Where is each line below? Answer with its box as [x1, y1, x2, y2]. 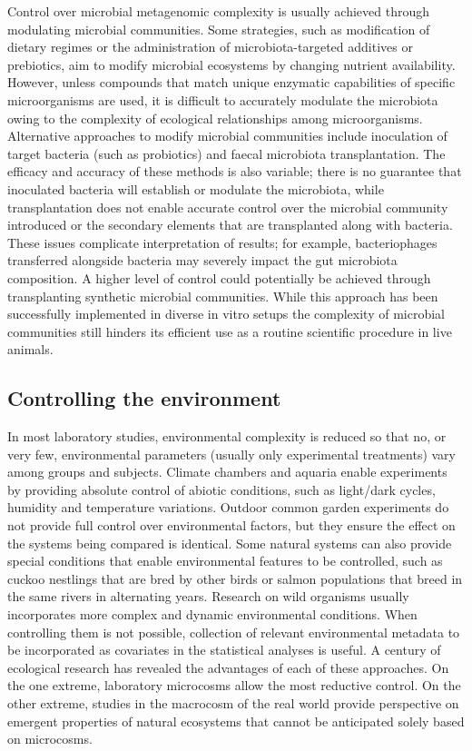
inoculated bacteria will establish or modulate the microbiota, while [7, 179, 384, 198]
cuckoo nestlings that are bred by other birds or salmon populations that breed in [7, 568, 463, 588]
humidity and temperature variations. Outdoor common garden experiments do [7, 498, 449, 517]
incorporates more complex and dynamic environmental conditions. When [7, 605, 418, 624]
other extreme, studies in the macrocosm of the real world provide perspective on [7, 693, 459, 712]
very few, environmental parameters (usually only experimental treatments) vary [7, 444, 457, 463]
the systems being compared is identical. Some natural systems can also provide [7, 533, 452, 552]
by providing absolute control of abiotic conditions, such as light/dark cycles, [7, 479, 436, 499]
